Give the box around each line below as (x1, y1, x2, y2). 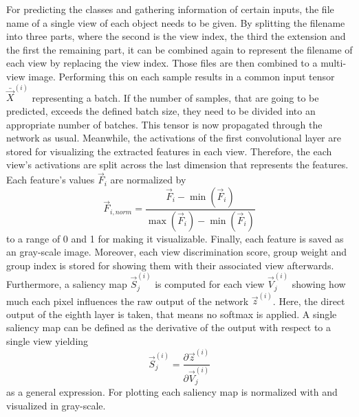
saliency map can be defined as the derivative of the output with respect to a (6, 320, 331, 335)
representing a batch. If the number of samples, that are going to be (32, 90, 319, 104)
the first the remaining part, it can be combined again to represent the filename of (6, 42, 353, 56)
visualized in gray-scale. (6, 398, 106, 412)
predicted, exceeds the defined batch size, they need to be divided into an (6, 104, 316, 118)
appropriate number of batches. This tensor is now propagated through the (6, 117, 323, 131)
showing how (292, 277, 346, 291)
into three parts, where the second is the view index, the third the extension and (6, 29, 346, 43)
